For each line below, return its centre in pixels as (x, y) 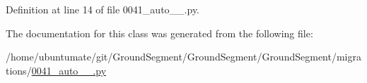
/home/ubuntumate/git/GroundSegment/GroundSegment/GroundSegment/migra (183, 57)
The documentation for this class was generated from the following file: (159, 33)
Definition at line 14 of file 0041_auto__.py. (103, 9)
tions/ (19, 70)
